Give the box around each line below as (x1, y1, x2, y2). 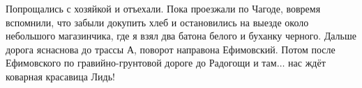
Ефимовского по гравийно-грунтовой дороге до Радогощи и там (6, 55, 277, 70)
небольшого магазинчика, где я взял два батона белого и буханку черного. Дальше (6, 28, 356, 43)
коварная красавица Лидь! (6, 69, 116, 83)
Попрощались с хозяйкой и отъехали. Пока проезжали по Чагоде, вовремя (6, 1, 321, 15)
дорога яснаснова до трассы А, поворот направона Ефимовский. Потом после (6, 42, 335, 56)
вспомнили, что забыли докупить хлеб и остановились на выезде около (6, 15, 309, 29)
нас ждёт (288, 55, 326, 70)
